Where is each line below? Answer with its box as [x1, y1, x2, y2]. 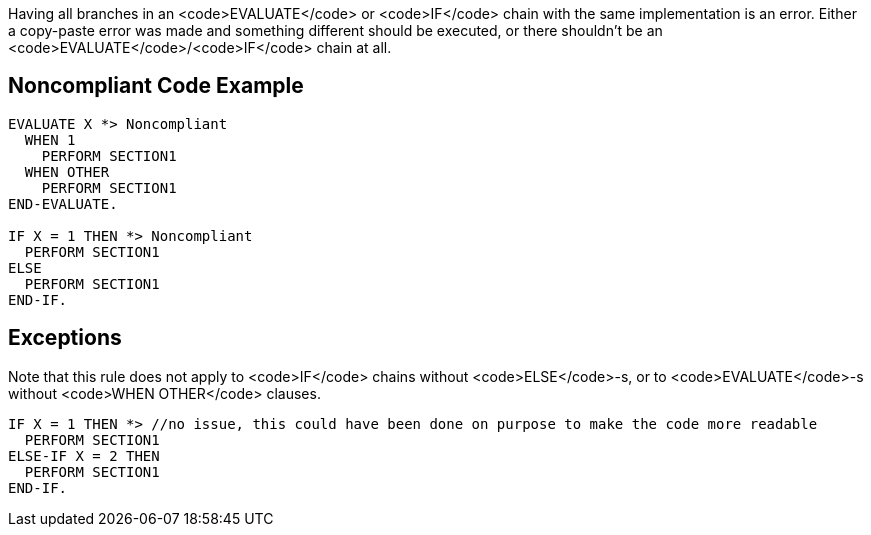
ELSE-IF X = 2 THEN [8, 447, 160, 464]
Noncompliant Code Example [8, 73, 304, 99]
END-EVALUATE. [8, 195, 118, 212]
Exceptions [8, 325, 122, 351]
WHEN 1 [24, 131, 76, 148]
